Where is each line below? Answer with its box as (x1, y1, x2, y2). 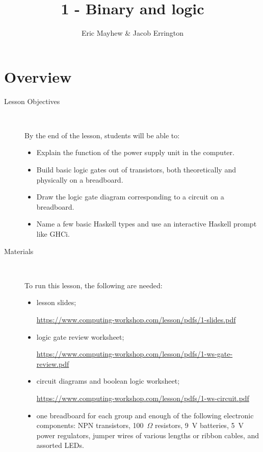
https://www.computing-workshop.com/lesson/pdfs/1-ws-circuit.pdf (36, 392, 249, 403)
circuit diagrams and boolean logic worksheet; (36, 375, 180, 386)
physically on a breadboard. (36, 174, 123, 185)
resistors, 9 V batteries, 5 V (155, 420, 244, 431)
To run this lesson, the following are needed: (24, 280, 163, 290)
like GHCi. (36, 229, 70, 239)
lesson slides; (36, 297, 76, 308)
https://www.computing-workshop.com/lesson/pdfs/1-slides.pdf (36, 314, 236, 324)
